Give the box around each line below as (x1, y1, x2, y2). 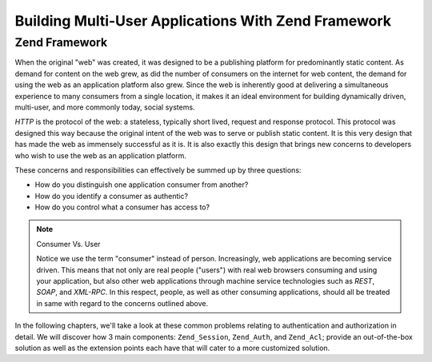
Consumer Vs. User (36, 239, 101, 249)
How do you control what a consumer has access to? (34, 202, 210, 212)
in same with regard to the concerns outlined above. (36, 298, 209, 308)
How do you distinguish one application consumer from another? (34, 180, 249, 189)
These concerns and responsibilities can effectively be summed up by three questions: (14, 165, 302, 175)
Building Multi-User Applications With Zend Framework (14, 12, 392, 30)
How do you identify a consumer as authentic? (34, 191, 188, 201)
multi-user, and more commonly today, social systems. (14, 102, 195, 112)
